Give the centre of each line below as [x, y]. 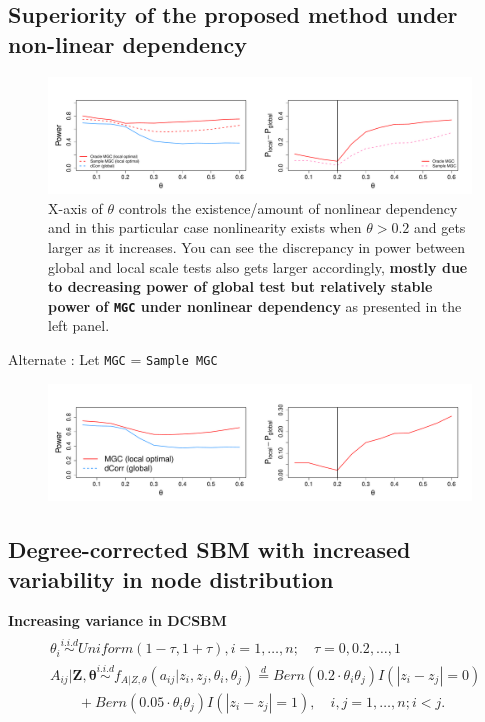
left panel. [79, 325]
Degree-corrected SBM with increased [209, 549]
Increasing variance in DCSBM [117, 620]
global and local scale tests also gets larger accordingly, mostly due [258, 266]
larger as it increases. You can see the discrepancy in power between [257, 246]
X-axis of [75, 207]
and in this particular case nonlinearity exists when [205, 227]
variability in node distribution [171, 578]
